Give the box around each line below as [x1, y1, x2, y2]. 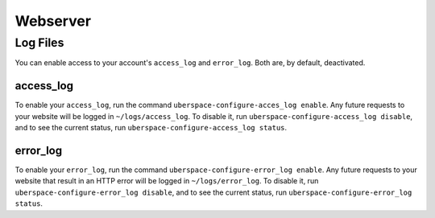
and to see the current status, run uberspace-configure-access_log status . [14, 123, 288, 133]
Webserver [14, 12, 92, 30]
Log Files [14, 35, 64, 50]
